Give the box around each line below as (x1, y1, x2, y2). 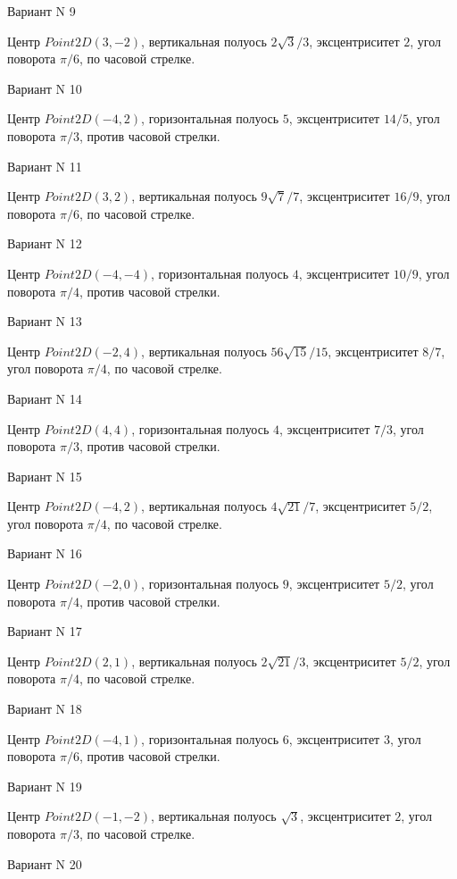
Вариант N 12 (7, 234, 82, 253)
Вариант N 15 (7, 466, 82, 485)
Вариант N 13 (7, 312, 82, 331)
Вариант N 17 (7, 622, 82, 640)
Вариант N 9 (7, 2, 76, 20)
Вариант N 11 (7, 156, 82, 175)
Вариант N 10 (7, 79, 82, 97)
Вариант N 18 (7, 699, 82, 718)
